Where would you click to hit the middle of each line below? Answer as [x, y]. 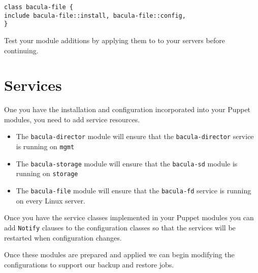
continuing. [21, 50]
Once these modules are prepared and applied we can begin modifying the [119, 254]
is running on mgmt [45, 146]
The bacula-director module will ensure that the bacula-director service [135, 136]
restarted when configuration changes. [63, 237]
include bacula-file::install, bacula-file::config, [95, 15]
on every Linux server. [51, 200]
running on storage [47, 173]
